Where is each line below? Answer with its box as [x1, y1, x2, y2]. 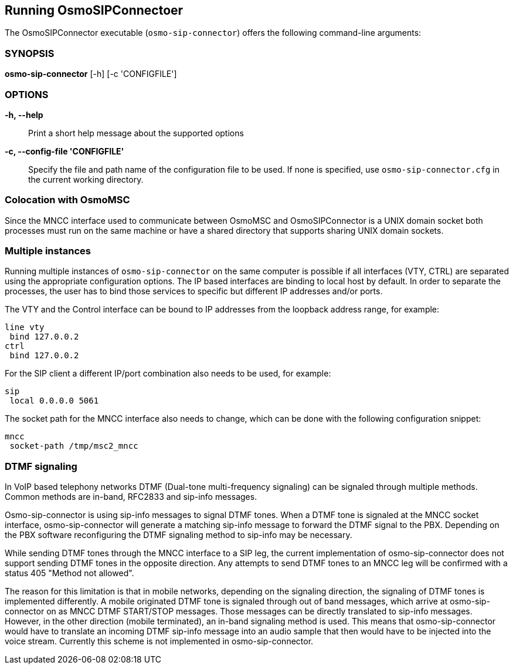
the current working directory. [28, 174, 144, 184]
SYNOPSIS [5, 47, 55, 59]
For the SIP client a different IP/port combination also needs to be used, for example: [5, 368, 331, 379]
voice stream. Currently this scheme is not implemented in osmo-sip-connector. [5, 636, 314, 647]
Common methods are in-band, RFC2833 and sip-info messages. [5, 492, 257, 502]
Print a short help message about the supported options [28, 127, 244, 138]
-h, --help [5, 109, 43, 120]
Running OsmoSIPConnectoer [5, 3, 184, 18]
